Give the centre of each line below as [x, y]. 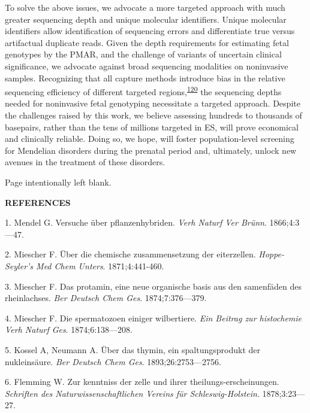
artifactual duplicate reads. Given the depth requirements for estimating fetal [147, 42]
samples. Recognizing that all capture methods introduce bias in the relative [145, 78]
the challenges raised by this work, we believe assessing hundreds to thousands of [154, 115]
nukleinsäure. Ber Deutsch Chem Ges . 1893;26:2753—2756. [113, 361]
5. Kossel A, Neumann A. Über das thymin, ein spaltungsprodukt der [133, 349]
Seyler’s [19, 265]
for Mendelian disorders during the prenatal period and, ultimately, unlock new [151, 150]
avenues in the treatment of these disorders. [85, 162]
